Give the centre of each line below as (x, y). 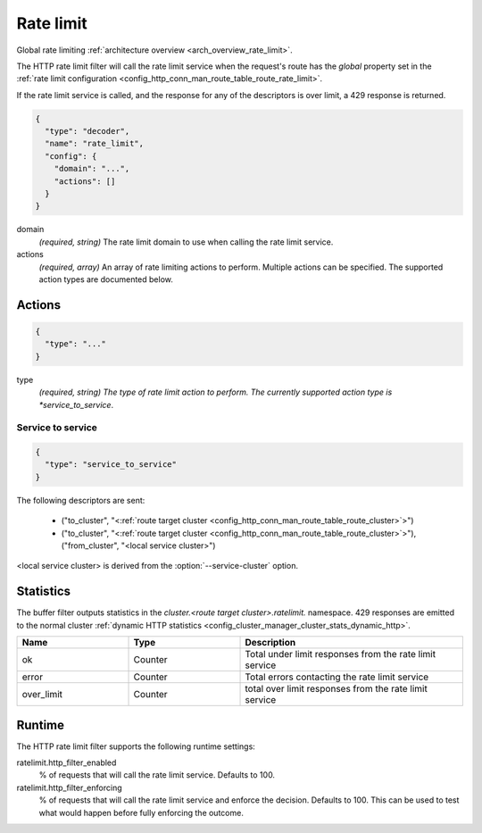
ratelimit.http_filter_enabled (66, 762)
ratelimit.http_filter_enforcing (69, 787)
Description (270, 643)
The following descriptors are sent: (81, 500)
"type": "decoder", (87, 131)
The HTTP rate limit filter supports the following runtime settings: (136, 746)
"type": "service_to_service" (111, 465)
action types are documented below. (106, 279)
